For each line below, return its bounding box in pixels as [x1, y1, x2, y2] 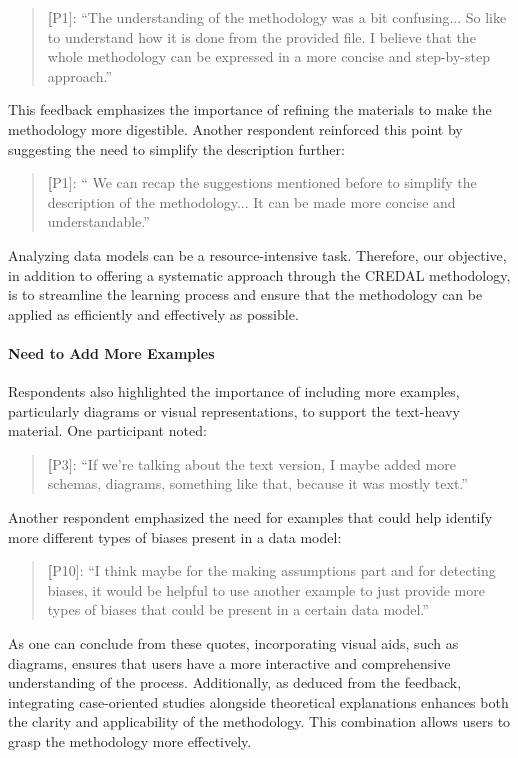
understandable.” [47, 211, 150, 232]
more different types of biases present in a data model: [8, 526, 342, 547]
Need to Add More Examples [8, 342, 215, 363]
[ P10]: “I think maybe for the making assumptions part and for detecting [47, 560, 496, 581]
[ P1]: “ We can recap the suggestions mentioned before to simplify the [47, 172, 477, 193]
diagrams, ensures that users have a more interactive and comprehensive [8, 652, 451, 673]
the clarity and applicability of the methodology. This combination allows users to [8, 711, 511, 732]
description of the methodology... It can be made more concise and [47, 191, 456, 212]
